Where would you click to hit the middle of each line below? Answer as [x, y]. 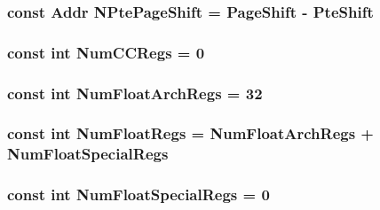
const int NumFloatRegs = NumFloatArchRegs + [190, 133]
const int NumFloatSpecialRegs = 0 [139, 194]
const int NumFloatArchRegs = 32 [135, 93]
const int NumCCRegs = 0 [106, 52]
